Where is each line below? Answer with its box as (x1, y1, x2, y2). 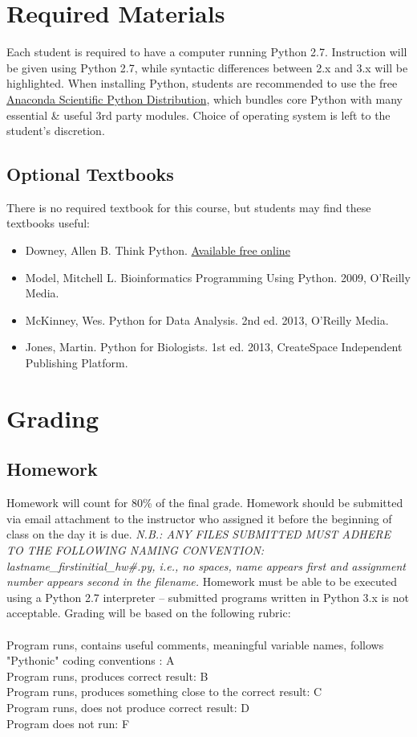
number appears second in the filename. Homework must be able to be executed (6, 573, 398, 590)
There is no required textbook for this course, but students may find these (6, 199, 371, 215)
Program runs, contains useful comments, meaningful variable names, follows (6, 636, 384, 653)
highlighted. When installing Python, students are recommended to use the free (6, 75, 398, 92)
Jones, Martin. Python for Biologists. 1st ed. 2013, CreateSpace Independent (25, 338, 403, 355)
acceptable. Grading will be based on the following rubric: (6, 604, 291, 621)
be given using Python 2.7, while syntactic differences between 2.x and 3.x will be (6, 59, 408, 76)
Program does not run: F (6, 714, 130, 731)
